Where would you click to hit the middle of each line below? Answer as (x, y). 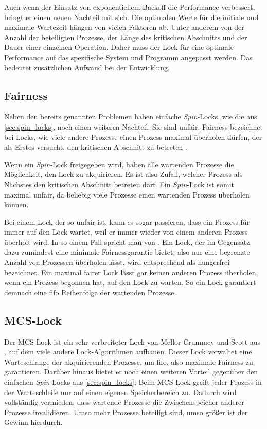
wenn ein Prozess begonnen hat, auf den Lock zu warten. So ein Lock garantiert (130, 282)
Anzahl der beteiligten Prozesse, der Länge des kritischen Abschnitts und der (126, 37)
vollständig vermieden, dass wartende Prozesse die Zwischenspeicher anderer (124, 402)
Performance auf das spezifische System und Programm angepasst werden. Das (128, 57)
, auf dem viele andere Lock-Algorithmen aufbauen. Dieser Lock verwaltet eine (128, 352)
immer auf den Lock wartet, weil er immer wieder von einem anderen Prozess (126, 232)
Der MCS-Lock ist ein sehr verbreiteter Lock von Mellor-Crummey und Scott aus (132, 341)
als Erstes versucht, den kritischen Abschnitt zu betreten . (96, 147)
